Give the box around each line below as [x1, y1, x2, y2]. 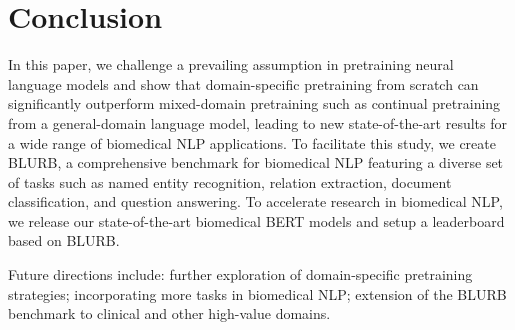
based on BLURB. [8, 230, 120, 251]
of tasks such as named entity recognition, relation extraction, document [8, 171, 452, 192]
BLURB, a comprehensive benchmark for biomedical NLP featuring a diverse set [8, 152, 504, 173]
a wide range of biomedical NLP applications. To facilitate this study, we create [8, 132, 496, 153]
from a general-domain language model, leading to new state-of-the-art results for [8, 112, 507, 133]
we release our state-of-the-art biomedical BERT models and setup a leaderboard [8, 210, 505, 231]
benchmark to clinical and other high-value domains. [8, 303, 331, 324]
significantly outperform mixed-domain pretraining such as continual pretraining [8, 93, 501, 114]
